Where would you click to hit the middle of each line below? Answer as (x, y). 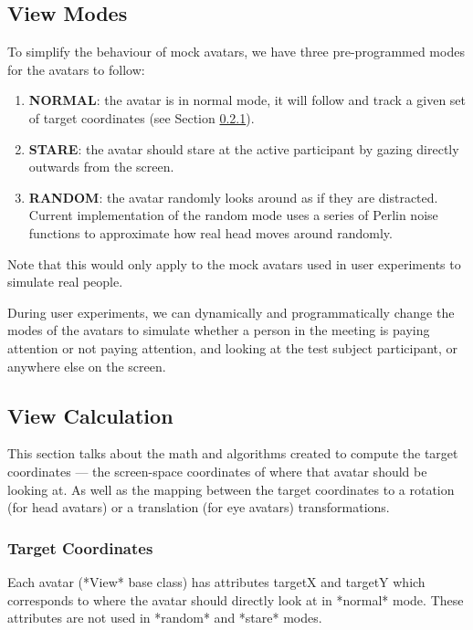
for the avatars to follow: (76, 69)
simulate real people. (65, 282)
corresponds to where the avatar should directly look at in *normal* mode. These (236, 599)
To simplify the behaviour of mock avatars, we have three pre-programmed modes (236, 52)
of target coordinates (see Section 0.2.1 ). (142, 117)
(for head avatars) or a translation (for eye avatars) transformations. (199, 507)
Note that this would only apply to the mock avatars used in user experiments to (234, 263)
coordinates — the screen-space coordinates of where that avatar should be (217, 471)
